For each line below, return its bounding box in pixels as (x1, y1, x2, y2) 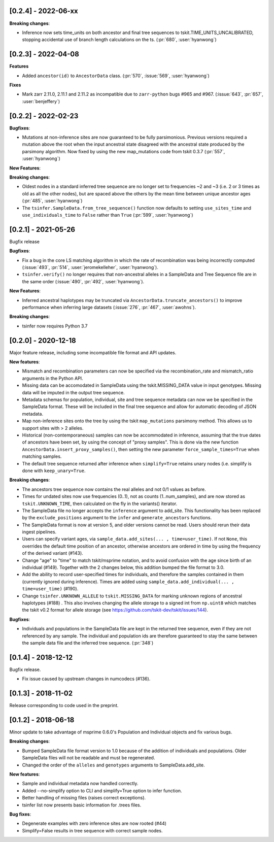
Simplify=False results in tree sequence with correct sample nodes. (22, 827, 163, 833)
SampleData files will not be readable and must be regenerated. (22, 755, 155, 761)
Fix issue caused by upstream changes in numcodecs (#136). (22, 676, 151, 682)
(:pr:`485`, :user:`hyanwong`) (22, 198, 83, 204)
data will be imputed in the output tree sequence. (22, 389, 125, 395)
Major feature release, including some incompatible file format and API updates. (9, 349, 177, 355)
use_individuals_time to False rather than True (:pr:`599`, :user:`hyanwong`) (22, 212, 193, 218)
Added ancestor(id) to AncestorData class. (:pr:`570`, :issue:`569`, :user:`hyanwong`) (22, 73, 210, 79)
